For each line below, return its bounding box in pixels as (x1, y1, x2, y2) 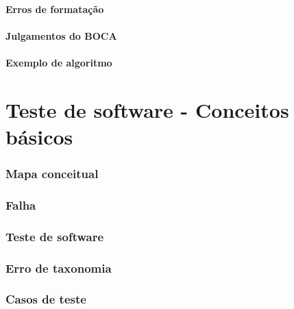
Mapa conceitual (5, 165, 99, 182)
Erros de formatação (5, 1, 104, 16)
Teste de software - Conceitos (5, 95, 289, 123)
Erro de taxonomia (5, 259, 112, 276)
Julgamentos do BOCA (5, 28, 117, 42)
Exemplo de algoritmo (5, 55, 112, 69)
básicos (5, 122, 73, 150)
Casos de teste (5, 291, 86, 308)
